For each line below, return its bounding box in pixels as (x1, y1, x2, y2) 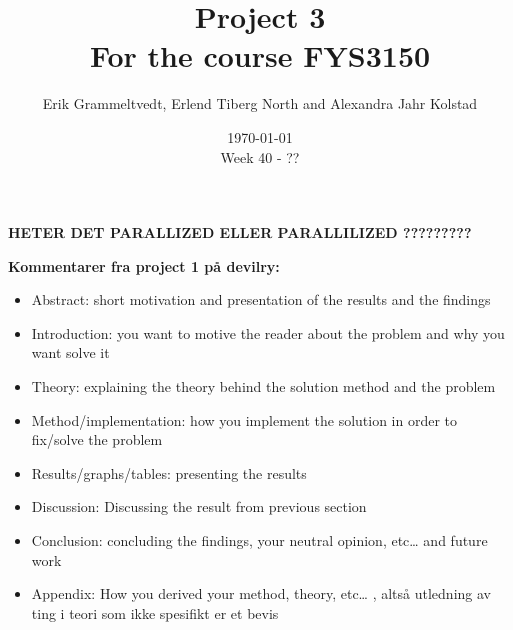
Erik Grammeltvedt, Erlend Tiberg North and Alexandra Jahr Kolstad (42, 93, 478, 114)
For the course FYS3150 (89, 35, 431, 76)
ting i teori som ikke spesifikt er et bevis (31, 602, 279, 623)
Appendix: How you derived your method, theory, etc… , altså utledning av (31, 583, 491, 604)
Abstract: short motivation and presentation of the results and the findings (31, 289, 491, 310)
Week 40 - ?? (220, 146, 300, 167)
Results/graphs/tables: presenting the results (31, 462, 307, 483)
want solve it (31, 342, 110, 363)
